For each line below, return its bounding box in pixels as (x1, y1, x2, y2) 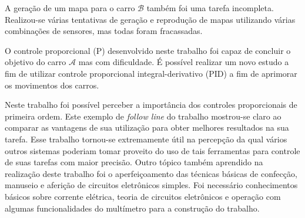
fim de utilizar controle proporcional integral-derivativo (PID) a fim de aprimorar (5, 67, 297, 79)
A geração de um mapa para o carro (5, 2, 135, 13)
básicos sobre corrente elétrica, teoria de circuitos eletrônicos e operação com (5, 190, 281, 202)
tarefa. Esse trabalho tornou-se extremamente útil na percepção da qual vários (5, 132, 287, 145)
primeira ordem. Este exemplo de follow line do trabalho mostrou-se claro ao (5, 110, 281, 122)
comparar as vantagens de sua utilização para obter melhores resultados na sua (5, 121, 289, 134)
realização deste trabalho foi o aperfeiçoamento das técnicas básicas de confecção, (5, 167, 297, 179)
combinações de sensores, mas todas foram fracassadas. (5, 25, 203, 37)
